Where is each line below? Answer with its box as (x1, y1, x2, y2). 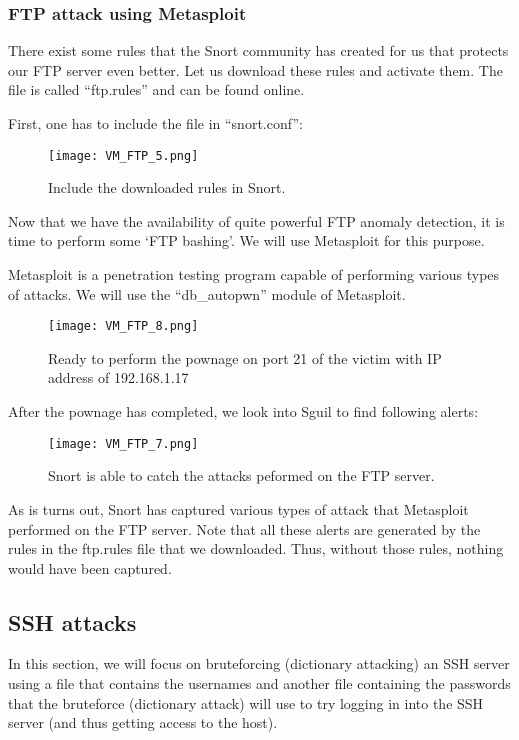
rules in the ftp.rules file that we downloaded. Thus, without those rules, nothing (8, 538, 504, 559)
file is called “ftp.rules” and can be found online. (8, 79, 305, 100)
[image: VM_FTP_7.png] (48, 436, 199, 451)
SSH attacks (8, 606, 137, 637)
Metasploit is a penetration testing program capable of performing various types (8, 264, 500, 285)
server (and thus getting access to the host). (8, 712, 278, 733)
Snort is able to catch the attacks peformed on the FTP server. (48, 465, 435, 486)
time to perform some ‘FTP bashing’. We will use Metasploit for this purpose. (8, 230, 485, 251)
